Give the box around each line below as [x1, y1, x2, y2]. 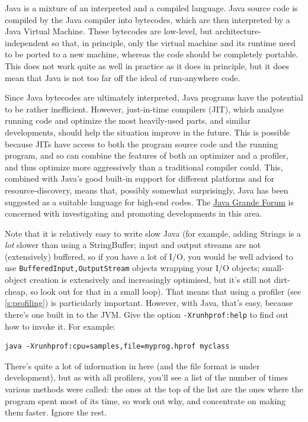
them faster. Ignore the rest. [5, 406, 107, 418]
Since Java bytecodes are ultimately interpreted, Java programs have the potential [5, 91, 303, 104]
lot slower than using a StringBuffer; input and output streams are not [5, 239, 261, 251]
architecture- [215, 25, 261, 37]
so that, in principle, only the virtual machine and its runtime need [52, 36, 296, 49]
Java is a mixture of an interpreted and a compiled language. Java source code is [5, 2, 298, 14]
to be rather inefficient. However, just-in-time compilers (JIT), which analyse [5, 102, 284, 115]
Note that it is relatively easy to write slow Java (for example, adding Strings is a [5, 227, 301, 239]
